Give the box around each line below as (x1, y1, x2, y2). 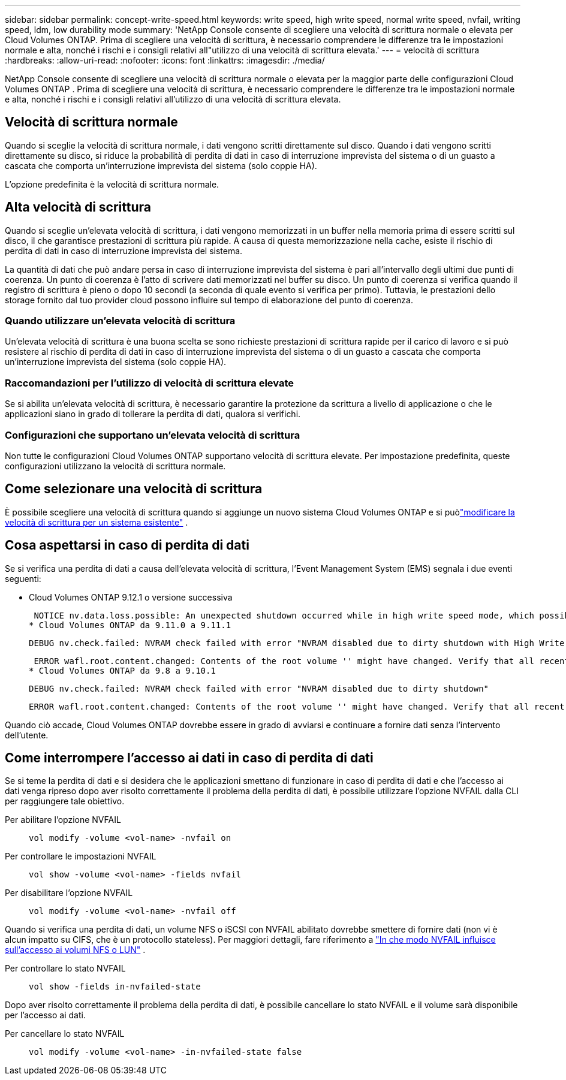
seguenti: (5, 573, 41, 584)
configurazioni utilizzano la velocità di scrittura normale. (5, 460, 226, 471)
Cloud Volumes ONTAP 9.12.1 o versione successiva (29, 592, 233, 602)
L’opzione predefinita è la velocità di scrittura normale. (5, 179, 219, 189)
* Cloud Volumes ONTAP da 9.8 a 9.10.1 (29, 665, 216, 675)
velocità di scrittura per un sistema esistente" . (5, 517, 188, 527)
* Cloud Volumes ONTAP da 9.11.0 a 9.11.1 (29, 620, 231, 630)
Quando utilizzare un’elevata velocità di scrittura (5, 315, 236, 327)
